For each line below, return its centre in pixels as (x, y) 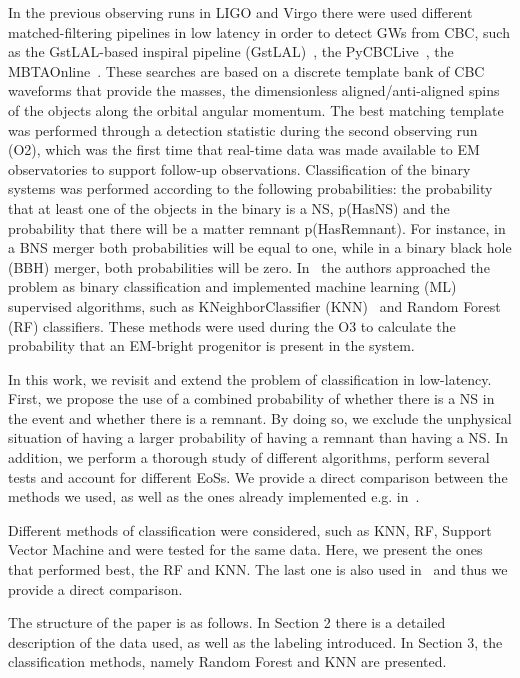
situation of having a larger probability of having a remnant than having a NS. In (258, 437)
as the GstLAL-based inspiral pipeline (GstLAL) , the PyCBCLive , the (231, 51)
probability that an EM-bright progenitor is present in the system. (211, 345)
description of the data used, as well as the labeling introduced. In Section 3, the (255, 641)
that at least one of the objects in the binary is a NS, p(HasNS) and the (229, 207)
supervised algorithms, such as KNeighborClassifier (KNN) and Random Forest (254, 305)
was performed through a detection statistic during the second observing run (243, 129)
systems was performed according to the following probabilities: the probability (250, 188)
